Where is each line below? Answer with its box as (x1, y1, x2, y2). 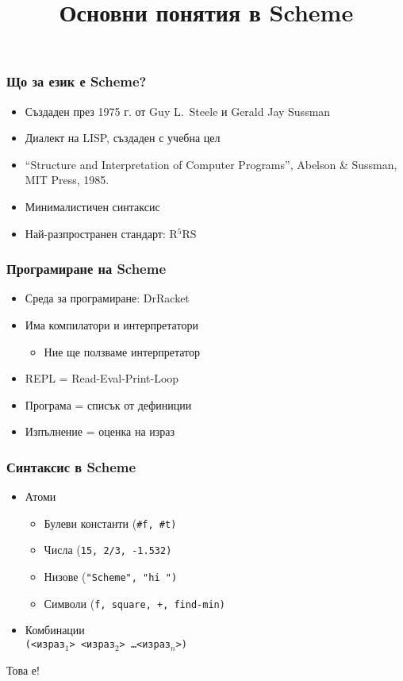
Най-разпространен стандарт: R (25, 225, 178, 241)
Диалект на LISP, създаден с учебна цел (25, 129, 221, 146)
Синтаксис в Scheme (6, 456, 136, 476)
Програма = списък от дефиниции (25, 396, 192, 413)
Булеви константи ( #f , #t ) (44, 514, 177, 531)
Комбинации (25, 621, 85, 638)
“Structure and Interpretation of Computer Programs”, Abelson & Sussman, (25, 156, 397, 172)
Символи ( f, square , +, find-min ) (44, 594, 225, 611)
